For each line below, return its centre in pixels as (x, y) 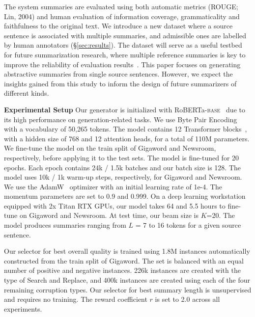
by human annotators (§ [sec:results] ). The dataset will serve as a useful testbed (123, 45)
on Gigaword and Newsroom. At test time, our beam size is (109, 215)
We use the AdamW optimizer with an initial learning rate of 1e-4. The (113, 186)
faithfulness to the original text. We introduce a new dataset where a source (118, 26)
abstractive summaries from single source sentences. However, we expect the (118, 74)
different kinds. (27, 93)
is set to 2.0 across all (187, 299)
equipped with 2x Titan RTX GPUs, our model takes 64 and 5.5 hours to (115, 205)
